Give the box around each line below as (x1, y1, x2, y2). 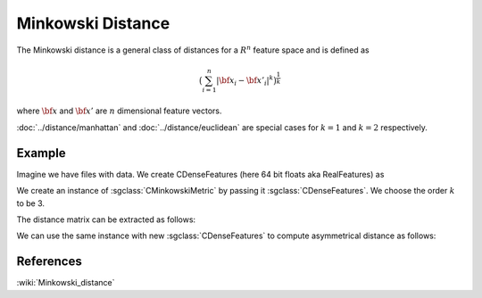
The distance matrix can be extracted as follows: (16, 214, 196, 225)
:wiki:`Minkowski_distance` (16, 277, 115, 288)
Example (16, 145, 66, 161)
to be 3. (16, 197, 45, 209)
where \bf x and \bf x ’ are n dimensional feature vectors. (16, 105, 222, 116)
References (16, 254, 82, 269)
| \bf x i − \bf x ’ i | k (215, 74, 274, 87)
